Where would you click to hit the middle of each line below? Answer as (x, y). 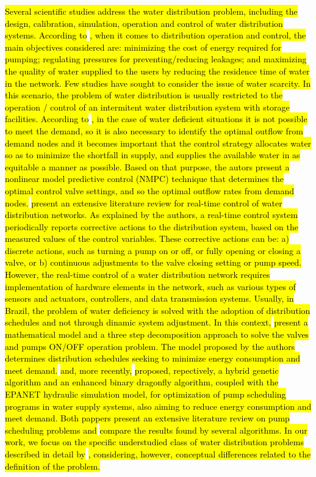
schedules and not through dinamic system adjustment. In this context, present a (156, 322)
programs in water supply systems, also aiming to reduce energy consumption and (158, 406)
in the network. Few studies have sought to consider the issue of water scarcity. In (158, 83)
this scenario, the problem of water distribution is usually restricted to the (144, 95)
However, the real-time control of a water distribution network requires (138, 275)
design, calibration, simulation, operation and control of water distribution (144, 23)
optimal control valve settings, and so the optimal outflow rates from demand (150, 190)
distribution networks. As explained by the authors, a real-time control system (152, 215)
